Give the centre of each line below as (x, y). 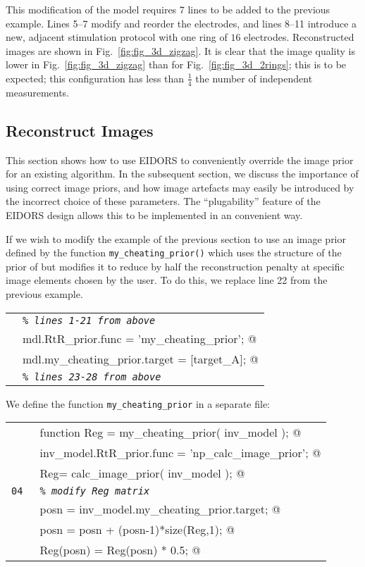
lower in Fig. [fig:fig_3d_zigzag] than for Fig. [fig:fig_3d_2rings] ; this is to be (176, 64)
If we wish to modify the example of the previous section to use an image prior (176, 238)
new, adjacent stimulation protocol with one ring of (117, 37)
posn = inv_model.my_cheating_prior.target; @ (160, 509)
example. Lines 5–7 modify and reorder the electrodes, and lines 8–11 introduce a (181, 23)
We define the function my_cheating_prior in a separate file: (138, 403)
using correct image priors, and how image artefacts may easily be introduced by (180, 187)
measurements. (38, 92)
